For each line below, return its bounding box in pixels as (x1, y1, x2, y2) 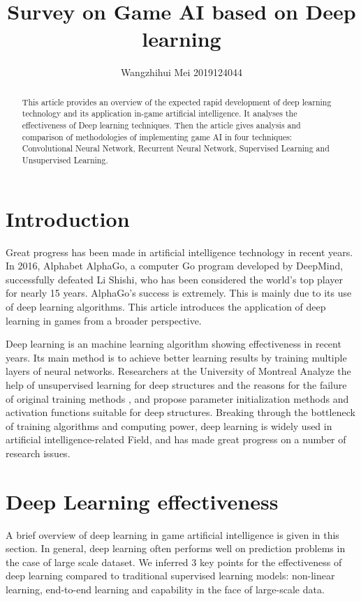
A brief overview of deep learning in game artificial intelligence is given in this (6, 527, 339, 542)
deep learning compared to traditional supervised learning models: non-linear (6, 568, 335, 583)
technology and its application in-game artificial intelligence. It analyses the (22, 107, 297, 119)
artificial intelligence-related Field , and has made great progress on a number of (6, 432, 346, 447)
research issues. (6, 445, 71, 460)
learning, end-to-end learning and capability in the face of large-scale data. (6, 581, 325, 596)
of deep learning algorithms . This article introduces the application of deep (6, 299, 326, 313)
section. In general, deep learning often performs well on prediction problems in (6, 541, 346, 556)
